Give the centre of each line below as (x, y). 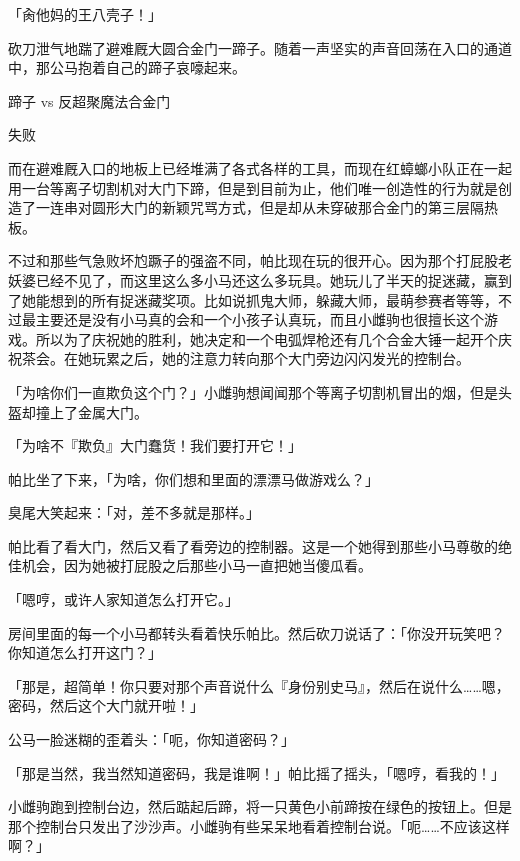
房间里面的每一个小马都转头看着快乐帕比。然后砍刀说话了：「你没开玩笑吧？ (256, 632)
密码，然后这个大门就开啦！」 (106, 705)
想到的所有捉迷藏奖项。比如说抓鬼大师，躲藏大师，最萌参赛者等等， (273, 299)
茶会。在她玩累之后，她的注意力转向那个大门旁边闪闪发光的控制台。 (245, 358)
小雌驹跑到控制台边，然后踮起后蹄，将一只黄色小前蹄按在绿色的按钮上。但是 (260, 806)
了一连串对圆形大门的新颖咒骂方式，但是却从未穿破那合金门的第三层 (245, 207)
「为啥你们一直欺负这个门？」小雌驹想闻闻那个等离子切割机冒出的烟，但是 (253, 391)
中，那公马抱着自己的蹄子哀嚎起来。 (127, 67)
